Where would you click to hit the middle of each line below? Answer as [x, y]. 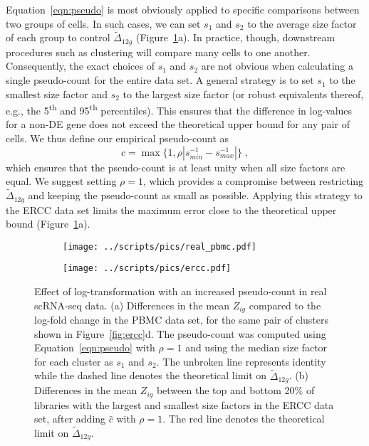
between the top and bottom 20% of [235, 390]
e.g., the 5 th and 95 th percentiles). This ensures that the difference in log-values [179, 109]
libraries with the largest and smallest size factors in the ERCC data [184, 404]
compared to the [285, 305]
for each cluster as [74, 361]
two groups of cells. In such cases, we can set [103, 23]
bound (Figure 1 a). [48, 224]
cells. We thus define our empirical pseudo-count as [118, 138]
